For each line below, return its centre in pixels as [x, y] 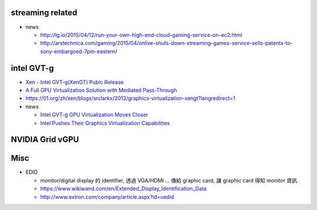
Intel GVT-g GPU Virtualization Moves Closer [94, 115]
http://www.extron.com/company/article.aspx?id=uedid [107, 197]
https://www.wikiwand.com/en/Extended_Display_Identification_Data [123, 189]
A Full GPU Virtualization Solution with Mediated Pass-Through [101, 90]
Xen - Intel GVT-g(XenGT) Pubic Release [75, 82]
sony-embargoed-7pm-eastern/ [79, 51]
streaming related [44, 13]
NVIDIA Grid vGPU [45, 140]
